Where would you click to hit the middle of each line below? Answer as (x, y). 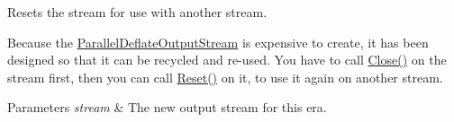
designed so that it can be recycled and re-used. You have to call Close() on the (227, 60)
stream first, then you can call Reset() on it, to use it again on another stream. (225, 77)
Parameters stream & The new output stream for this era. (167, 107)
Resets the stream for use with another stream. (137, 12)
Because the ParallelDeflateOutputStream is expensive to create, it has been (218, 42)
